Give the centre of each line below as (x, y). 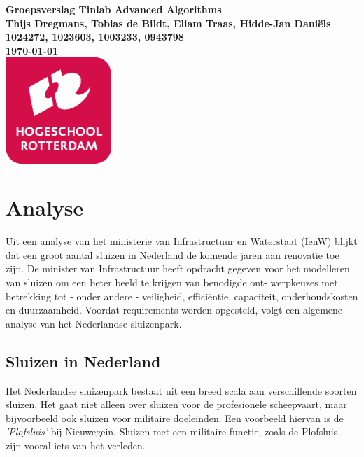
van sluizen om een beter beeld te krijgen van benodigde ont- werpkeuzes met (172, 282)
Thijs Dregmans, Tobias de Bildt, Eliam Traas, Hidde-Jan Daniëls (168, 23)
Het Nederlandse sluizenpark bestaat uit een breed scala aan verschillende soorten (181, 390)
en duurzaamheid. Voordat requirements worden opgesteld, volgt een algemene (174, 310)
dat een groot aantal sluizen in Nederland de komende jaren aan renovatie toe (173, 254)
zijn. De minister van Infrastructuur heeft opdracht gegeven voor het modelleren (178, 268)
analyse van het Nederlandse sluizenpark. (94, 323)
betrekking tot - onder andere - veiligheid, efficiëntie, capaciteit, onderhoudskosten (182, 296)
